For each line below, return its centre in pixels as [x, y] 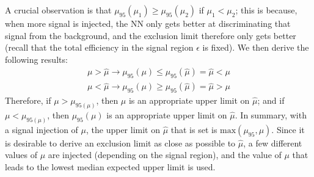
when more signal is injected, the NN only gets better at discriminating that [148, 23]
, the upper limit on [123, 129]
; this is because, [266, 10]
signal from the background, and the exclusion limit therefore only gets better [151, 35]
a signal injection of [42, 129]
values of [21, 155]
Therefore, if [28, 100]
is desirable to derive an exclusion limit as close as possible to [120, 143]
